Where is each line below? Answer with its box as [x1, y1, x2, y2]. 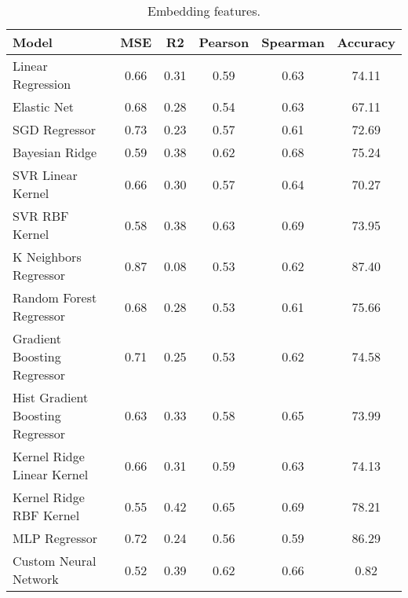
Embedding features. [148, 2, 260, 20]
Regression [13, 75, 71, 93]
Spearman [261, 33, 325, 51]
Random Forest [13, 288, 97, 306]
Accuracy [337, 33, 395, 51]
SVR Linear [13, 166, 78, 184]
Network [13, 570, 59, 588]
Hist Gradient [13, 388, 89, 406]
